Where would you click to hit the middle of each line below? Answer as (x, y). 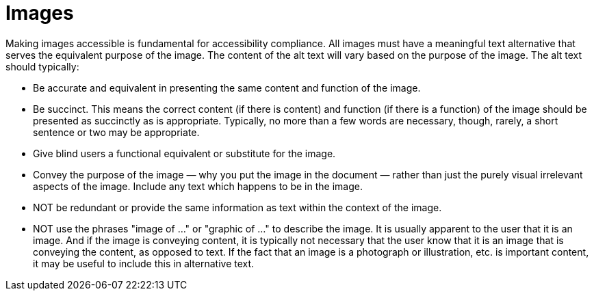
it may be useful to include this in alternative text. (144, 263)
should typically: (42, 66)
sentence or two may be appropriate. (116, 132)
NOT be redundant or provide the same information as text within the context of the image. (237, 207)
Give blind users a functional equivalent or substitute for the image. (184, 153)
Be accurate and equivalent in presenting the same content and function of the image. (227, 88)
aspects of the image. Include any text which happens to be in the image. (198, 186)
